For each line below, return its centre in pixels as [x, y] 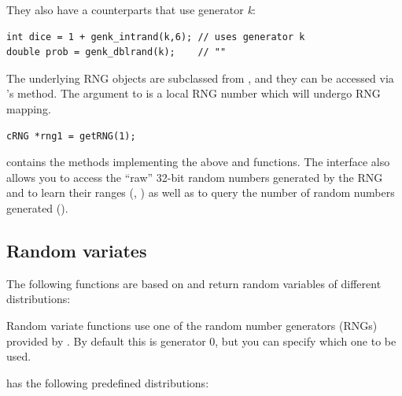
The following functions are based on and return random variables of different [194, 283]
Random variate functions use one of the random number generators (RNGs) [192, 325]
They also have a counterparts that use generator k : [131, 9]
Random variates [77, 250]
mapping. [29, 108]
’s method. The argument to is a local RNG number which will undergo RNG [194, 93]
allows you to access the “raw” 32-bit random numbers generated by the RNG [195, 177]
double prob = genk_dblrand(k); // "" [116, 52]
